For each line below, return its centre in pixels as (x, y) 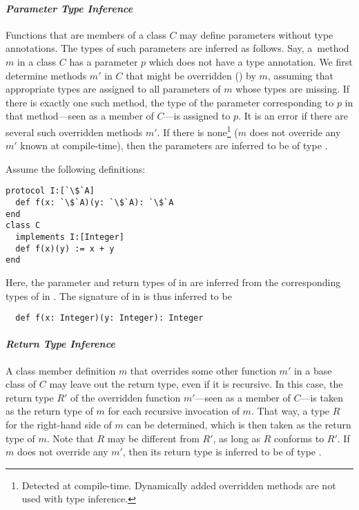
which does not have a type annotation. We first (251, 61)
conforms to (299, 438)
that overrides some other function (203, 370)
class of (21, 384)
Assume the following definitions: (76, 168)
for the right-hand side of (59, 424)
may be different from (153, 438)
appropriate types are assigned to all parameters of (113, 89)
